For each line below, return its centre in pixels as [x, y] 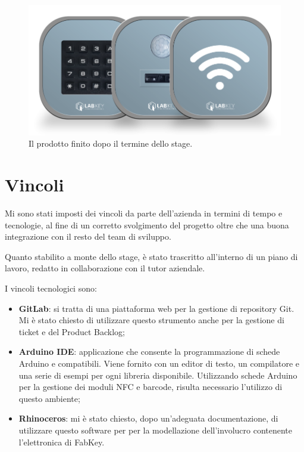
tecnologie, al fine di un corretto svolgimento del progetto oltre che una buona [147, 225]
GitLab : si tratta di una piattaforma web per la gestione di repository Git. [156, 308]
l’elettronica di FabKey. [62, 442]
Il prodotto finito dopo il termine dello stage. [111, 143]
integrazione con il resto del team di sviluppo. [88, 236]
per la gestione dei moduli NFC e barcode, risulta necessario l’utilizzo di [151, 387]
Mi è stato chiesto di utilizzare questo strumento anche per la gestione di [151, 320]
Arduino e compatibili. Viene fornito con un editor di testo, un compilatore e [159, 363]
